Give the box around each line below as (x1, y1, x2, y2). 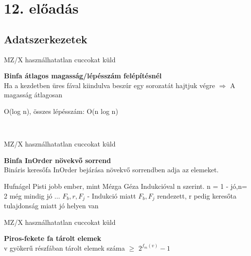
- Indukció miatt (87, 190, 136, 201)
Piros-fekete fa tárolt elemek (4, 233, 102, 243)
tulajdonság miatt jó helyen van (4, 200, 99, 210)
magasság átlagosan (4, 90, 62, 100)
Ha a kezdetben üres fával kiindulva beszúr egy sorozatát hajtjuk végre (4, 80, 215, 90)
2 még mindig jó (4, 190, 53, 201)
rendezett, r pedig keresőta (157, 190, 237, 201)
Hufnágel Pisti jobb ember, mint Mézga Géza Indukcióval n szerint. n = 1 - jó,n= (4, 181, 247, 191)
